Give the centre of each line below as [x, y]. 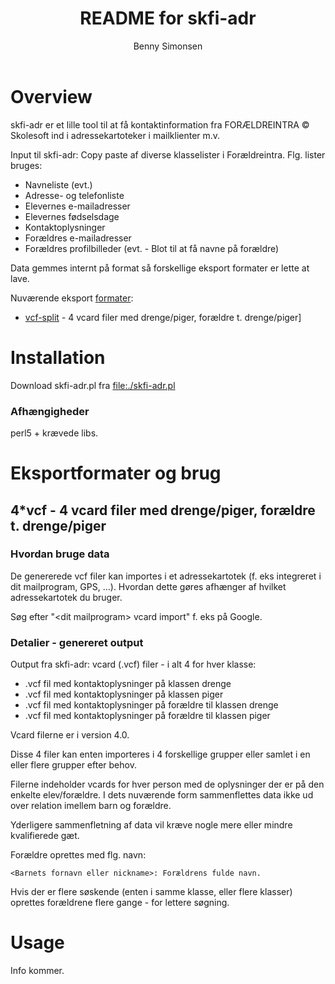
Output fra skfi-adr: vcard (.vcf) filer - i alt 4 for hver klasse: [133, 664]
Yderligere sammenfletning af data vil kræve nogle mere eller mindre [151, 825]
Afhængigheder [50, 411]
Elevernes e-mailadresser [77, 206]
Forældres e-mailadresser [78, 238]
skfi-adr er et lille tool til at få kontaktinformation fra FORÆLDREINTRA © [160, 124]
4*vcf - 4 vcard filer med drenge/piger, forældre [163, 510]
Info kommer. [37, 971]
